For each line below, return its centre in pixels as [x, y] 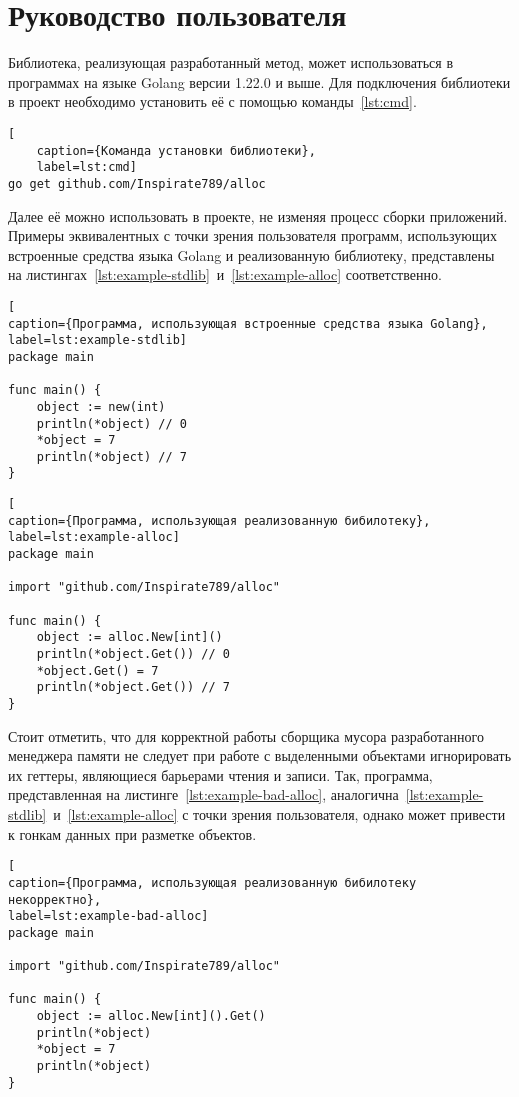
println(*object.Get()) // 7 [133, 687]
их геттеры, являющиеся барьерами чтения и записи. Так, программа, [220, 774]
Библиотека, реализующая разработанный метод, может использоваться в [231, 62]
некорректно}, [55, 899]
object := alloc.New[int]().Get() [151, 1016]
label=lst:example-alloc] [94, 537]
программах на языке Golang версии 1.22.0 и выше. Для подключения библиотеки [259, 81]
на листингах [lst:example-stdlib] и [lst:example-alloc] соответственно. [225, 274]
